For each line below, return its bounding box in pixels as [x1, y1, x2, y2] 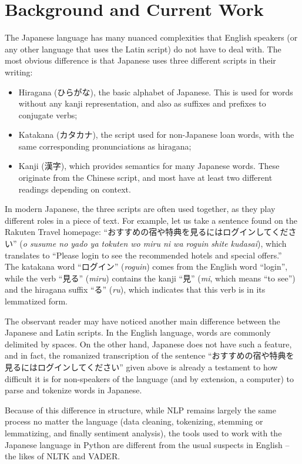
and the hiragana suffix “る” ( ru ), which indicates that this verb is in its [5, 283, 266, 296]
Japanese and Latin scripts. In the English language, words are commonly [5, 326, 271, 339]
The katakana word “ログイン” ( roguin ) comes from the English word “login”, [5, 260, 288, 273]
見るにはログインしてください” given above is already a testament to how [5, 360, 278, 373]
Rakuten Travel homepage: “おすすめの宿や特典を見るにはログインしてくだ [5, 226, 288, 238]
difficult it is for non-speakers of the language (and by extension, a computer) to [5, 372, 294, 385]
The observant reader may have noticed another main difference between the [5, 314, 280, 327]
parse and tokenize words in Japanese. [5, 384, 142, 396]
